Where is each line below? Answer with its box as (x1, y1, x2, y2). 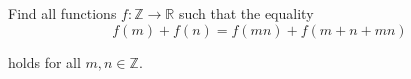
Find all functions (8, 3, 117, 23)
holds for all (8, 51, 81, 72)
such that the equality (178, 3, 314, 23)
